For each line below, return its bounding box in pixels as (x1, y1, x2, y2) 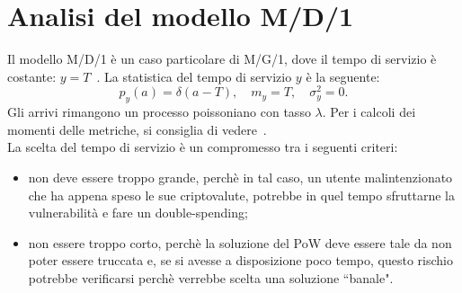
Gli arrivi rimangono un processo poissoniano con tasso (7, 102, 311, 121)
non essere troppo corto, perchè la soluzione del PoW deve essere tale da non (28, 233, 452, 252)
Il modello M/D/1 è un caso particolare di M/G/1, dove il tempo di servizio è (7, 49, 437, 68)
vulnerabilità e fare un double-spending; (28, 203, 248, 222)
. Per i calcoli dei (322, 102, 416, 121)
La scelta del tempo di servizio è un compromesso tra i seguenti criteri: (7, 138, 398, 156)
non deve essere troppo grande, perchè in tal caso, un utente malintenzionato (28, 167, 453, 186)
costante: (7, 67, 57, 85)
